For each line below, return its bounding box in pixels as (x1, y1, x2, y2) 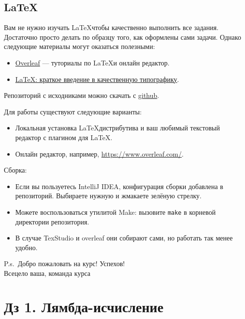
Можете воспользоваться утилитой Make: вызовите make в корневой (15, 207, 216, 217)
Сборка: (4, 165, 27, 175)
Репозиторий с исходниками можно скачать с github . (4, 90, 159, 100)
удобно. (15, 242, 38, 252)
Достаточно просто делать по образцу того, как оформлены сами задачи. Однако (4, 32, 241, 42)
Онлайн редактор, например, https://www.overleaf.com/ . (15, 148, 184, 159)
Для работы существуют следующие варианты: (4, 106, 142, 116)
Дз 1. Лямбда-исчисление (4, 296, 164, 316)
